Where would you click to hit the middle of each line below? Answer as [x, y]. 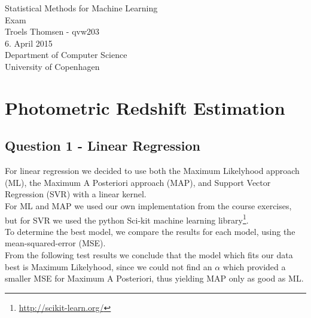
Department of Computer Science [66, 55]
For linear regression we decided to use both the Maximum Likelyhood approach [152, 171]
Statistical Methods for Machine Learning [81, 8]
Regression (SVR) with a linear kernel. [76, 194]
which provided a [254, 266]
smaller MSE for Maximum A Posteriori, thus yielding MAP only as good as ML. [154, 278]
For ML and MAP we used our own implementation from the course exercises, [148, 205]
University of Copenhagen [52, 66]
